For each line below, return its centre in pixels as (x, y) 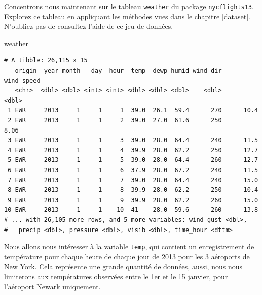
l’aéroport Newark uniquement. (52, 286)
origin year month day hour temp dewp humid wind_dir (118, 71)
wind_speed (22, 80)
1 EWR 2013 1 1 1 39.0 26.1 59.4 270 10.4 (133, 110)
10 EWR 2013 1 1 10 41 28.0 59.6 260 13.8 (131, 210)
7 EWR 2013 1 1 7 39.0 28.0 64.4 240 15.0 (133, 180)
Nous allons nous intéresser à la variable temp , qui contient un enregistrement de (129, 247)
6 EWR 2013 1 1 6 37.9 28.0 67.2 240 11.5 (133, 170)
